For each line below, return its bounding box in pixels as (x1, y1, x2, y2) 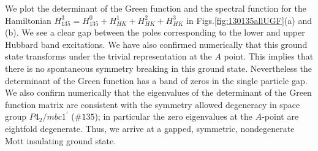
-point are (262, 110, 299, 123)
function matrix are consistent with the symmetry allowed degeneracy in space (5, 98, 300, 110)
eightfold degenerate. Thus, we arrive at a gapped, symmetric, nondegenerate (5, 122, 295, 134)
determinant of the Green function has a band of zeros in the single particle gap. (5, 74, 308, 87)
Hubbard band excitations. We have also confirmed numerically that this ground (5, 37, 308, 50)
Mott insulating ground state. (5, 134, 116, 147)
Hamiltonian (5, 14, 51, 26)
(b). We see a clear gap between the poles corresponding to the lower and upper (5, 26, 305, 39)
